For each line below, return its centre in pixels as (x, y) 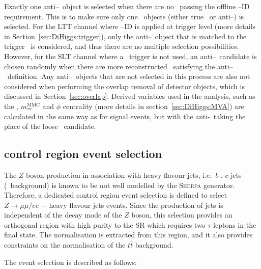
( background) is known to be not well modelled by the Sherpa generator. (120, 185)
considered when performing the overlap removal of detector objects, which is (124, 86)
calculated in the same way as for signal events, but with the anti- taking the (125, 116)
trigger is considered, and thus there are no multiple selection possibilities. (122, 46)
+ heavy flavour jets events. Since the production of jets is (132, 205)
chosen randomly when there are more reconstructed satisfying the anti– (119, 66)
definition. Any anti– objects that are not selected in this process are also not (129, 76)
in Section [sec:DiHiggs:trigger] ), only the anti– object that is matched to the (125, 36)
